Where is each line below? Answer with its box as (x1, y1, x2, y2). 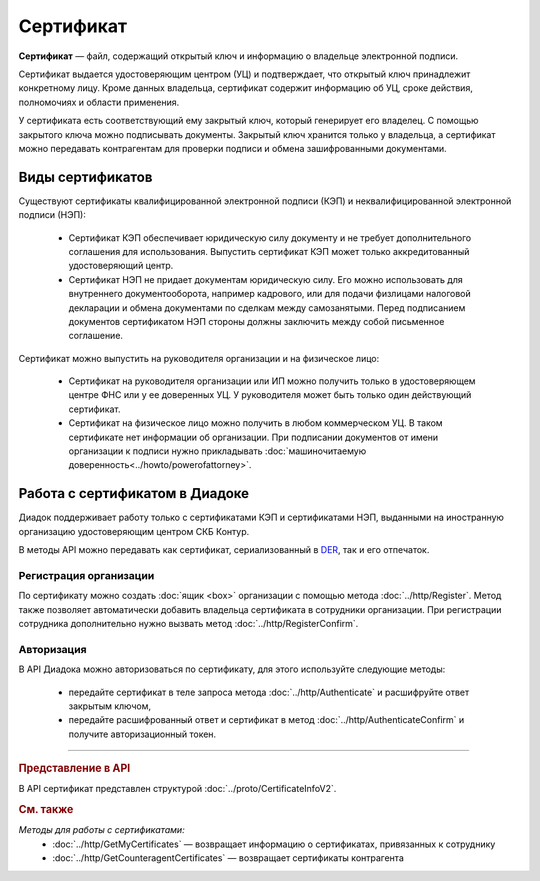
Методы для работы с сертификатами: (18, 824, 185, 836)
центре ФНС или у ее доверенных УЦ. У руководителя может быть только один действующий (68, 389, 472, 401)
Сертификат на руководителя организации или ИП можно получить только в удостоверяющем (68, 375, 476, 387)
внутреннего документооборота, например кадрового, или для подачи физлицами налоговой (68, 288, 472, 300)
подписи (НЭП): (18, 209, 87, 221)
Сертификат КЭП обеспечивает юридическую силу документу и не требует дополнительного (68, 231, 472, 244)
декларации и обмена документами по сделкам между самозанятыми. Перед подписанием (68, 301, 466, 314)
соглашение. (68, 330, 124, 342)
